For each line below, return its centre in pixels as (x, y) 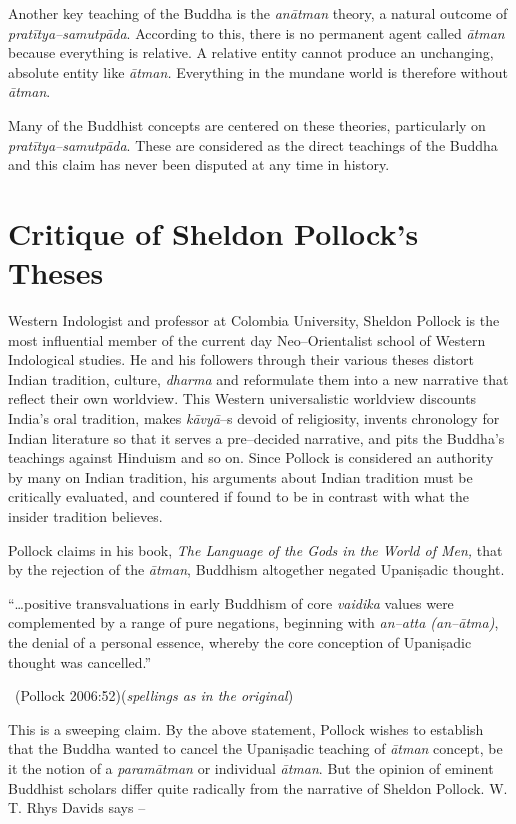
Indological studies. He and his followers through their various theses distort (241, 359)
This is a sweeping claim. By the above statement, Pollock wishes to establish (246, 728)
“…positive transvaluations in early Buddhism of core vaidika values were (231, 602)
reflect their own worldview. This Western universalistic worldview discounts (242, 398)
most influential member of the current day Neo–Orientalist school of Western (247, 339)
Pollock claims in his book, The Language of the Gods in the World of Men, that (255, 549)
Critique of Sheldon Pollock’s (213, 232)
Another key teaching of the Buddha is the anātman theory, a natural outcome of (258, 13)
